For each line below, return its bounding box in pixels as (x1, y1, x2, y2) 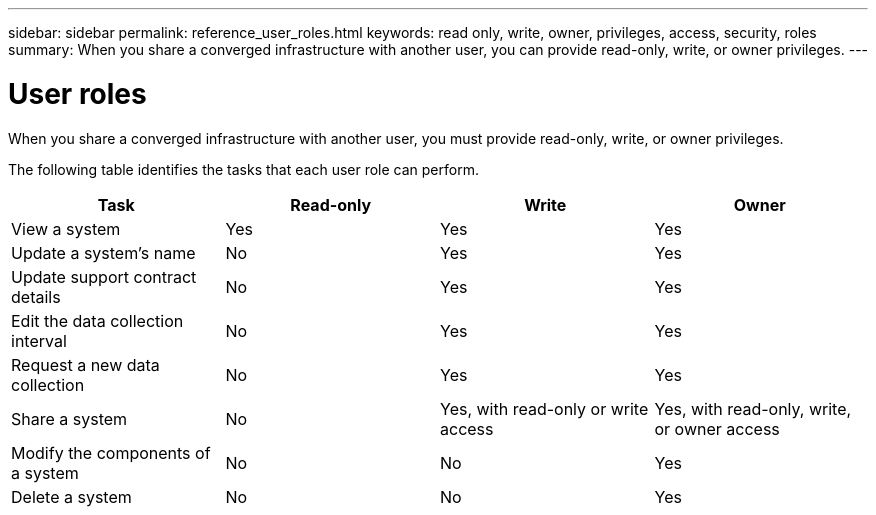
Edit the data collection (11, 310, 184, 331)
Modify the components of (11, 442, 211, 463)
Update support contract (11, 266, 197, 287)
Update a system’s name (11, 242, 196, 263)
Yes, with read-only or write (440, 398, 649, 419)
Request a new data (11, 354, 160, 375)
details (11, 286, 61, 307)
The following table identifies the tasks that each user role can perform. (8, 160, 479, 178)
